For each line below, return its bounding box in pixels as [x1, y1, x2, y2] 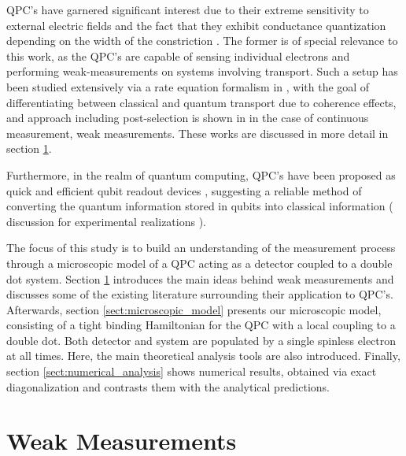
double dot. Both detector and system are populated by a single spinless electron [6, 332, 397, 348]
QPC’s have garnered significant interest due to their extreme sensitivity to [6, 2, 369, 17]
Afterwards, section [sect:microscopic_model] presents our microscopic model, [6, 301, 382, 317]
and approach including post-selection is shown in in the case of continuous [6, 109, 369, 126]
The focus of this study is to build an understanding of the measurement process [6, 239, 396, 256]
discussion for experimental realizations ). [6, 213, 206, 229]
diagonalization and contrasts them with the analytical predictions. [6, 378, 330, 395]
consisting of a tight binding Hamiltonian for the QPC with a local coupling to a [6, 317, 396, 333]
